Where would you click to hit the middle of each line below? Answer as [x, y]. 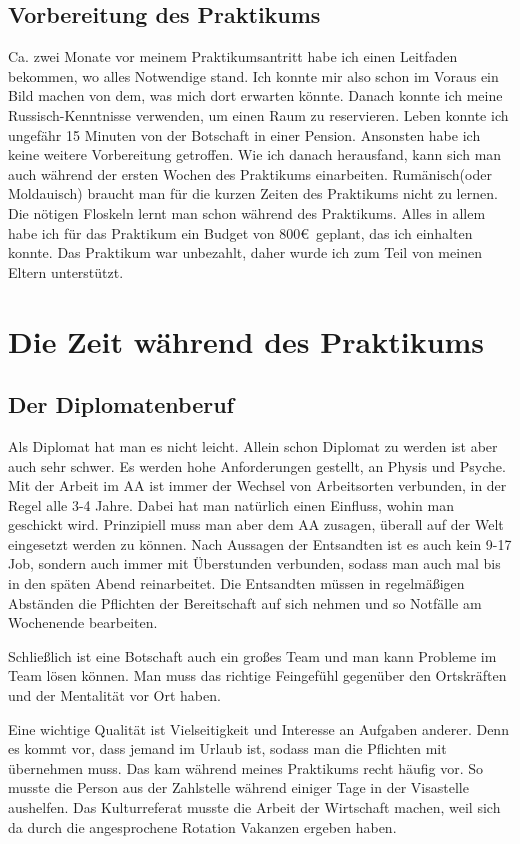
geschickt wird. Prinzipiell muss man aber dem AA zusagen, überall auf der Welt [256, 524]
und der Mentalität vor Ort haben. [114, 695]
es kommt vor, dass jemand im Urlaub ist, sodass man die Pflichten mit [227, 748]
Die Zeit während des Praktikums [246, 340]
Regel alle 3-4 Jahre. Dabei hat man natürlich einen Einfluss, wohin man [231, 504]
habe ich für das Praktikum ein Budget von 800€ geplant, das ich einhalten [240, 232]
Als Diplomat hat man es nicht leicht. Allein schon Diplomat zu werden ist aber [253, 445]
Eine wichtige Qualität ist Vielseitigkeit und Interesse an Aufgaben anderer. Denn [258, 728]
